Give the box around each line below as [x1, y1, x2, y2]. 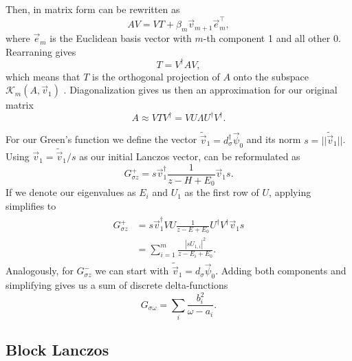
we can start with [95, 263, 169, 278]
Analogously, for [5, 263, 74, 278]
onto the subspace [233, 69, 309, 83]
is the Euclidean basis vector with [49, 31, 192, 45]
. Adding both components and [215, 263, 346, 278]
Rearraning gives [5, 44, 76, 58]
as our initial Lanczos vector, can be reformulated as [79, 149, 300, 164]
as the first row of [184, 185, 259, 199]
